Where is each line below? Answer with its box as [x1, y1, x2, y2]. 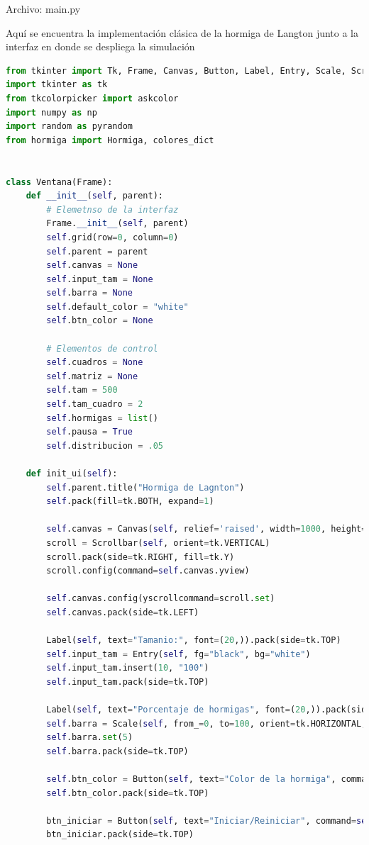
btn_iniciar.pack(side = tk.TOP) [46, 829, 194, 840]
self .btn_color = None [46, 315, 153, 326]
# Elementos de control [46, 343, 158, 354]
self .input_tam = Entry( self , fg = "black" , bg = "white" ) [46, 649, 311, 659]
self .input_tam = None [46, 274, 153, 284]
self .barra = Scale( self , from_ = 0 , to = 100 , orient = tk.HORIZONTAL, [46, 718, 367, 729]
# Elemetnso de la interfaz [46, 204, 179, 215]
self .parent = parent [46, 246, 148, 257]
